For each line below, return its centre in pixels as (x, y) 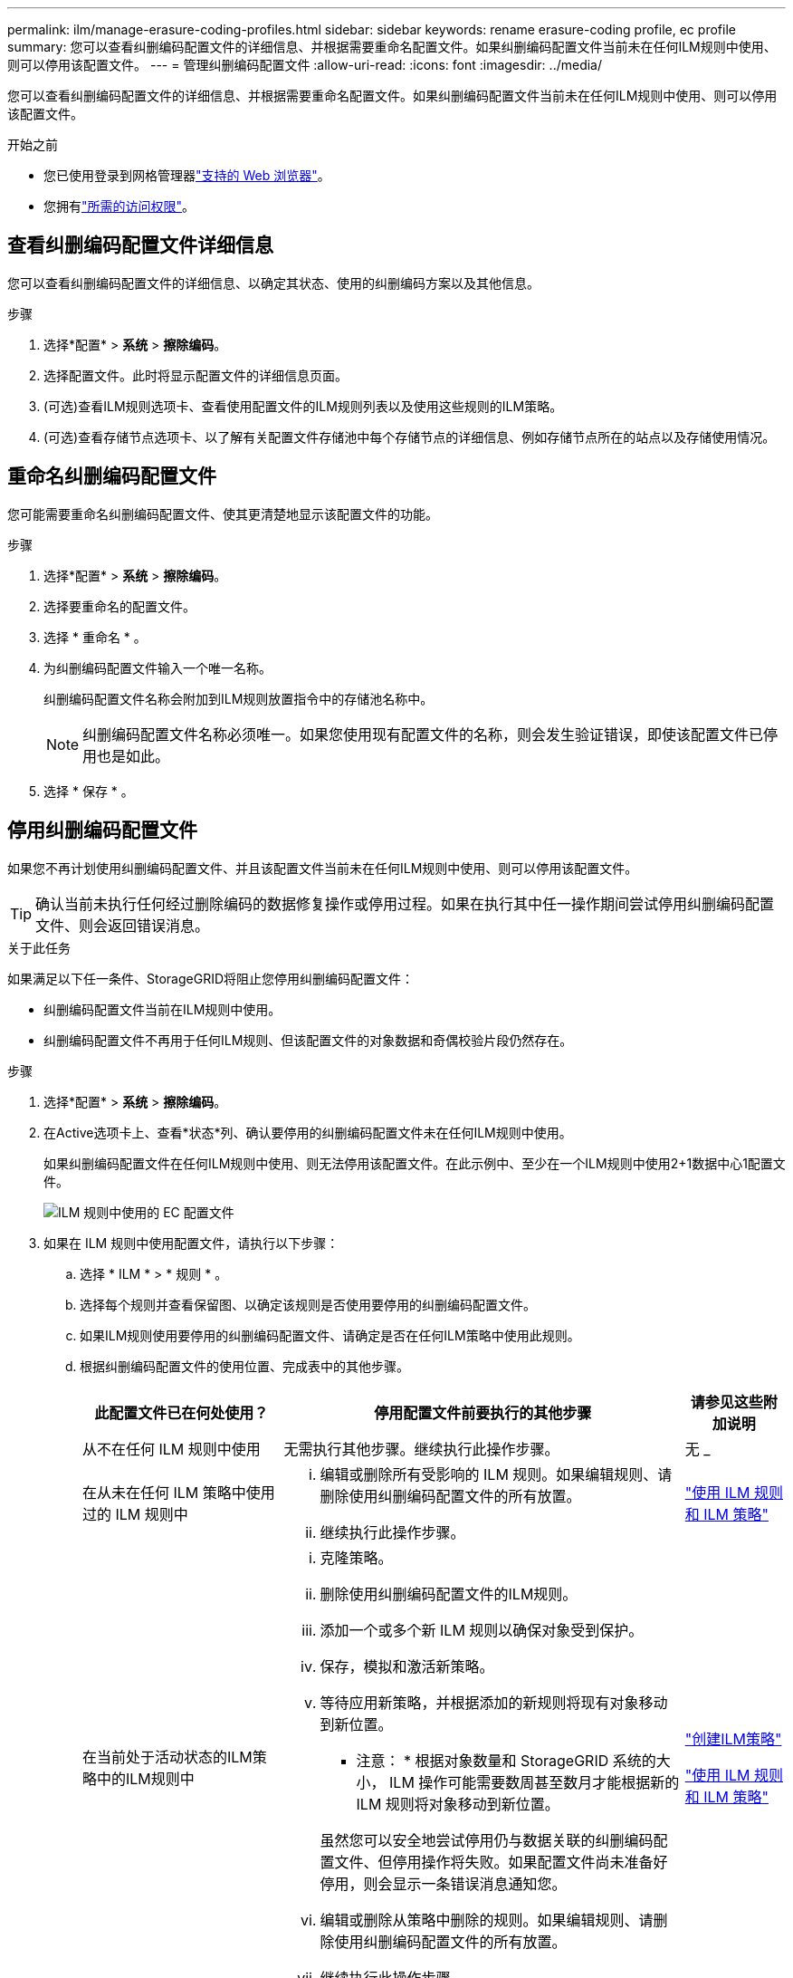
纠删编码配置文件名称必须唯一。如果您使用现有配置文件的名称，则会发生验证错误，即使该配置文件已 (423, 734)
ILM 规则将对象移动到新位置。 (458, 1804)
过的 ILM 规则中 (135, 1514)
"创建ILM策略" (733, 1738)
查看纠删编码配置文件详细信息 (140, 245)
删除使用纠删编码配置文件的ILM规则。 (449, 1594)
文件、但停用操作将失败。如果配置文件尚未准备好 (501, 1862)
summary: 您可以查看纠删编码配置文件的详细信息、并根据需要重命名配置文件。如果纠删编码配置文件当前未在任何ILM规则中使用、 (392, 47)
